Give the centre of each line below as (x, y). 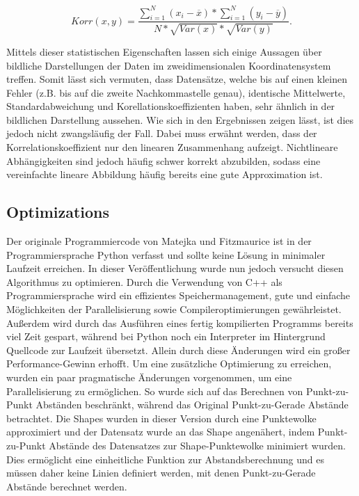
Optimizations (58, 212)
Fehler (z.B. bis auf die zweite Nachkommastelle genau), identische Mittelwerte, (176, 92)
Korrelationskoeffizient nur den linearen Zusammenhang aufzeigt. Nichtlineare (172, 147)
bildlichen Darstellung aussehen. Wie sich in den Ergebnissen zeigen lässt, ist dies (180, 119)
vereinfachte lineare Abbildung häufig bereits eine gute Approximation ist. (165, 174)
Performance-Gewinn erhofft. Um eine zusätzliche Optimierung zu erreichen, (169, 363)
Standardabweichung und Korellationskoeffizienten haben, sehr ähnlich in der (171, 106)
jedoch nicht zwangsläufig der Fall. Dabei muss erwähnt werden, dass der (162, 133)
